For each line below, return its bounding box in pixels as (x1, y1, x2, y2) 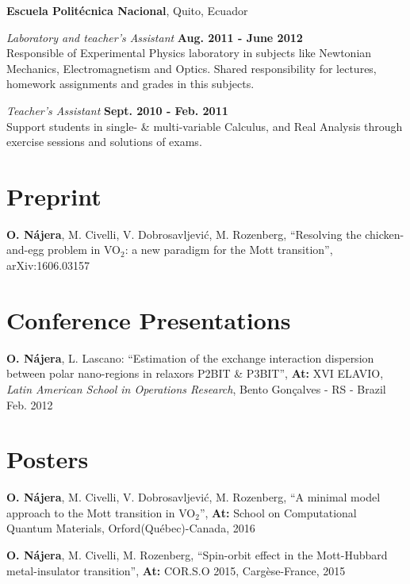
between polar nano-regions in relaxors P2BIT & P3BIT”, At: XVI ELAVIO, (6, 365, 384, 382)
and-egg (6, 241, 44, 258)
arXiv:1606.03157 (6, 257, 90, 274)
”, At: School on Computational (199, 504, 357, 521)
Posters (6, 443, 89, 475)
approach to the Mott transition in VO (6, 504, 196, 521)
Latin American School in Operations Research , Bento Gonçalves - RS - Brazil (6, 380, 386, 397)
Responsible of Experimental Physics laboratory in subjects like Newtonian (6, 44, 372, 61)
